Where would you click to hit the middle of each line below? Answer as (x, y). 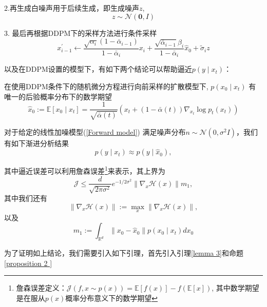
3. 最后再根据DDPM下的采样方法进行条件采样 (81, 33)
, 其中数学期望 (235, 288)
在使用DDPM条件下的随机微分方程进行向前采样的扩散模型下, (106, 86)
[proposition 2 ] (28, 263)
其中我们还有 (26, 198)
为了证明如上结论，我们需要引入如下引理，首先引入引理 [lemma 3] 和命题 (124, 253)
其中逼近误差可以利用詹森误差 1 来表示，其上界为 (85, 170)
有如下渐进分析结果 (36, 143)
